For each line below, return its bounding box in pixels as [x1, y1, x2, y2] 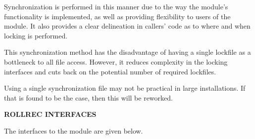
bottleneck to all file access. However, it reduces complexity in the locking [4, 56, 228, 67]
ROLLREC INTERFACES [4, 109, 97, 119]
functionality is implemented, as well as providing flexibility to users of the [4, 11, 231, 21]
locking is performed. [4, 30, 68, 40]
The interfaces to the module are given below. [4, 125, 143, 136]
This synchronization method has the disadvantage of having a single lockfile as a [4, 47, 251, 57]
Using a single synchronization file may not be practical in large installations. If [4, 83, 246, 93]
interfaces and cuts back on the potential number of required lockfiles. [4, 66, 216, 76]
